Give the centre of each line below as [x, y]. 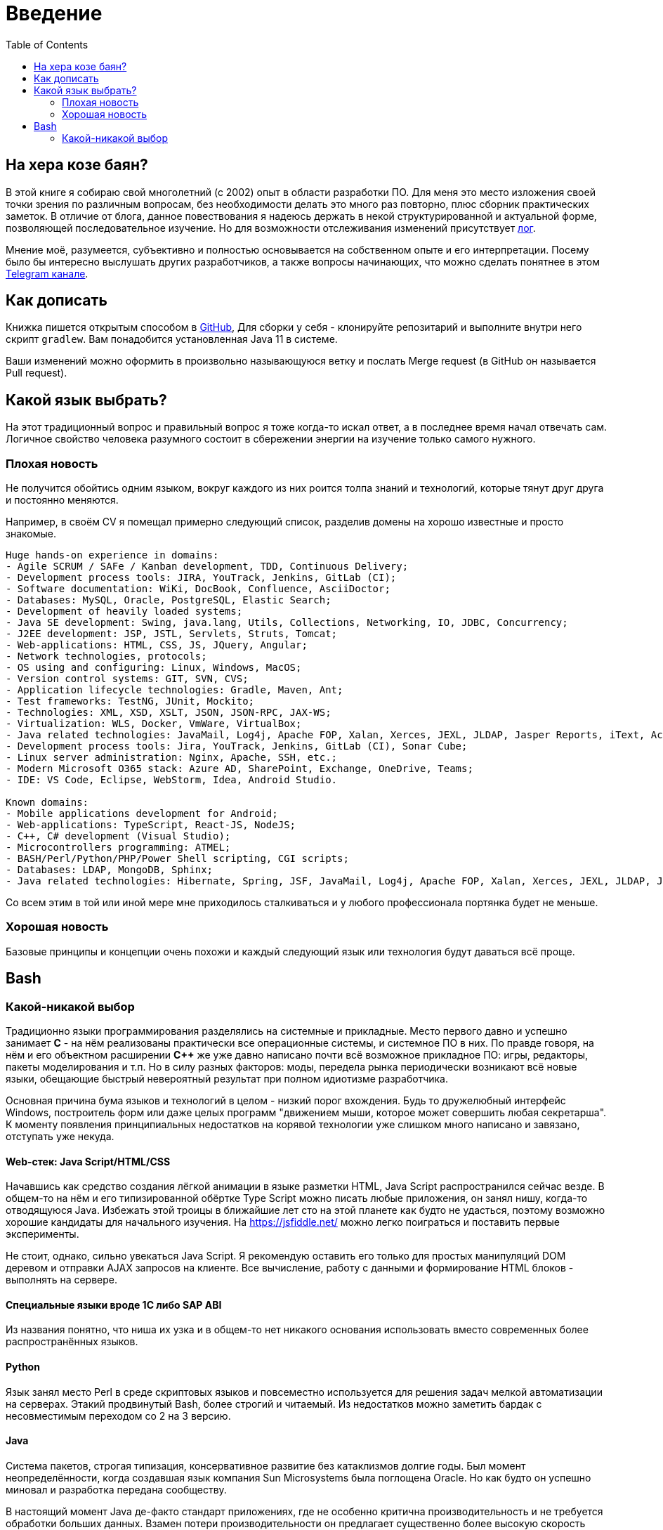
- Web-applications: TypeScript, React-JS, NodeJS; [151, 825]
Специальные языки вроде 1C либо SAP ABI [114, 1305]
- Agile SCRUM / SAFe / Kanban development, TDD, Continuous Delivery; [207, 567]
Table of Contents [47, 44]
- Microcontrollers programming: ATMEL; [118, 848]
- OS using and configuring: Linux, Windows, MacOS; [154, 668]
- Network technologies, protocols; [106, 656]
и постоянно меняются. [62, 500]
